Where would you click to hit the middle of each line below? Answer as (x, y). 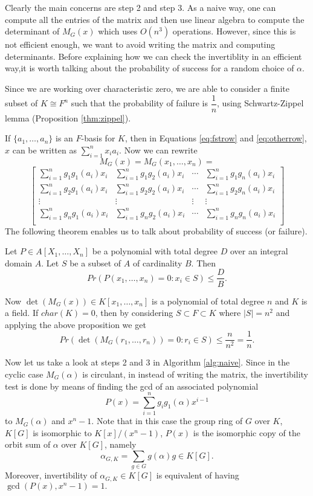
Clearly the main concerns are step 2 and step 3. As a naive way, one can (140, 7)
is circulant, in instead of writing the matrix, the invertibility (195, 374)
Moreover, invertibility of (51, 475)
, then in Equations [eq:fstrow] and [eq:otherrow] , (216, 138)
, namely (121, 444)
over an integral (259, 251)
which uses (118, 31)
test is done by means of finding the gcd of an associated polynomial (132, 386)
